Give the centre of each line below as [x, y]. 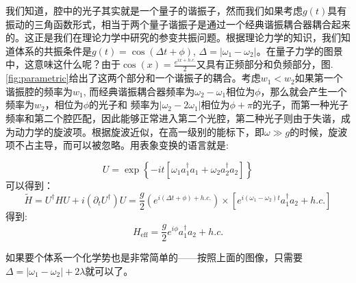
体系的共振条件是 [53, 50]
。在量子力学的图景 [300, 50]
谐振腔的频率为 [39, 91]
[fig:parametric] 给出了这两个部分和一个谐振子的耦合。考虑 [133, 78]
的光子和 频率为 [124, 104]
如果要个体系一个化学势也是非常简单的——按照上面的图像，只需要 [154, 257]
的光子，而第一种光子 [300, 104]
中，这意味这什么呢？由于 [63, 64]
